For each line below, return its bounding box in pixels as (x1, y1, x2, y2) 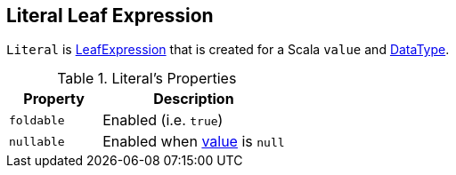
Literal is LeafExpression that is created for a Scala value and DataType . (6, 42, 450, 58)
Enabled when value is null (102, 132, 285, 151)
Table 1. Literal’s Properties (57, 69, 237, 88)
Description (153, 90, 234, 108)
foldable (9, 113, 65, 127)
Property (23, 90, 85, 108)
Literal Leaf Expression (6, 4, 214, 27)
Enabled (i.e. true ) (102, 111, 224, 130)
